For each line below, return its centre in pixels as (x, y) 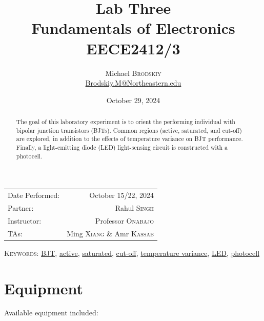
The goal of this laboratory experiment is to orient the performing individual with (126, 122)
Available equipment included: (51, 313)
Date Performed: (34, 195)
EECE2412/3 (133, 48)
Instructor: (25, 220)
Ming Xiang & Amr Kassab (110, 233)
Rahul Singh (134, 207)
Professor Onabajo (124, 220)
